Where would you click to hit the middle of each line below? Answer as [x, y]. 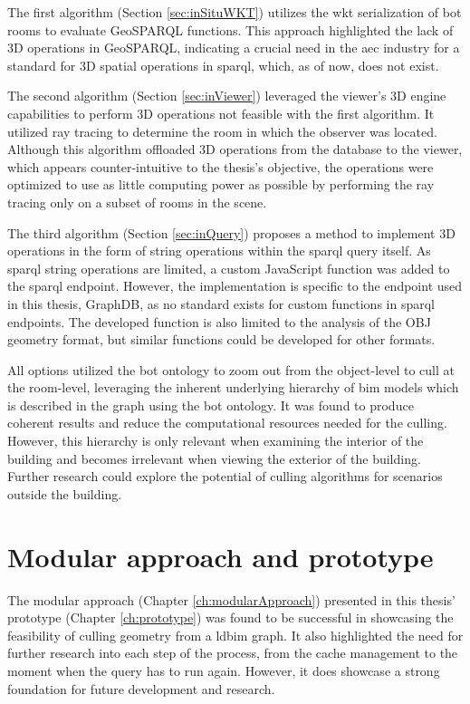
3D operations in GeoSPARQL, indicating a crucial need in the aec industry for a [234, 48]
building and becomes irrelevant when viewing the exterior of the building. [214, 458]
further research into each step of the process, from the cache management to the [233, 653]
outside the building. [65, 493]
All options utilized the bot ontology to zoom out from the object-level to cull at [231, 369]
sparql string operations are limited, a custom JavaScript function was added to [229, 268]
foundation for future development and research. [141, 688]
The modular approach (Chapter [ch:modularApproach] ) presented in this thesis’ [231, 599]
